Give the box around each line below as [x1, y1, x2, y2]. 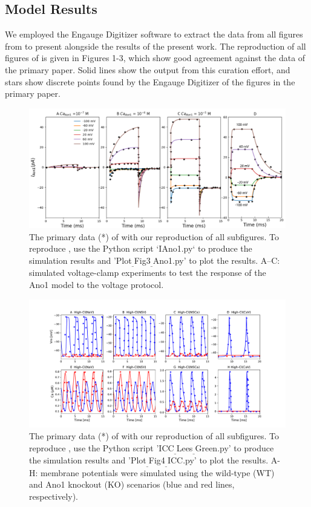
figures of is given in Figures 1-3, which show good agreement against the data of [5, 51, 306, 64]
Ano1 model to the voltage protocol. [29, 278, 164, 290]
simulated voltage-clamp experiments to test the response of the [29, 266, 266, 279]
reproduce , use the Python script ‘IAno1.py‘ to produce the [29, 242, 252, 255]
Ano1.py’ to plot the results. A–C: [152, 253, 280, 266]
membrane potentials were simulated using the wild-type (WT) [41, 466, 275, 479]
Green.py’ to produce [195, 441, 274, 454]
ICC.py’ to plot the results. [167, 454, 269, 466]
